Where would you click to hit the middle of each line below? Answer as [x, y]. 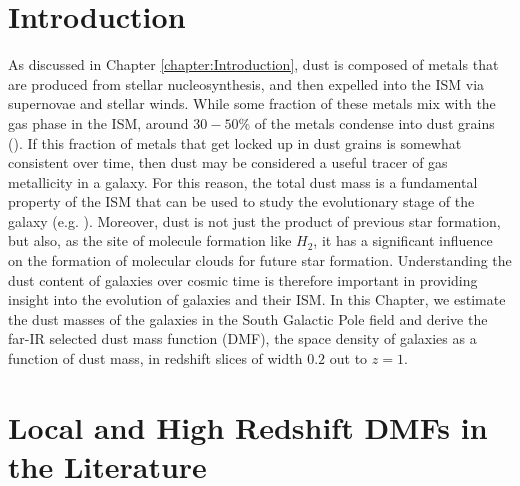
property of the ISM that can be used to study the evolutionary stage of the [241, 201]
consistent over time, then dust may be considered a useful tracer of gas [228, 162]
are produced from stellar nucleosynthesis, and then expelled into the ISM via [246, 83]
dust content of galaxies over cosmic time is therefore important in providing [243, 279]
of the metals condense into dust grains [374, 122]
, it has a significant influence [403, 240]
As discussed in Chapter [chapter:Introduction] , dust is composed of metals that [253, 64]
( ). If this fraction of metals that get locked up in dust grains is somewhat [235, 142]
